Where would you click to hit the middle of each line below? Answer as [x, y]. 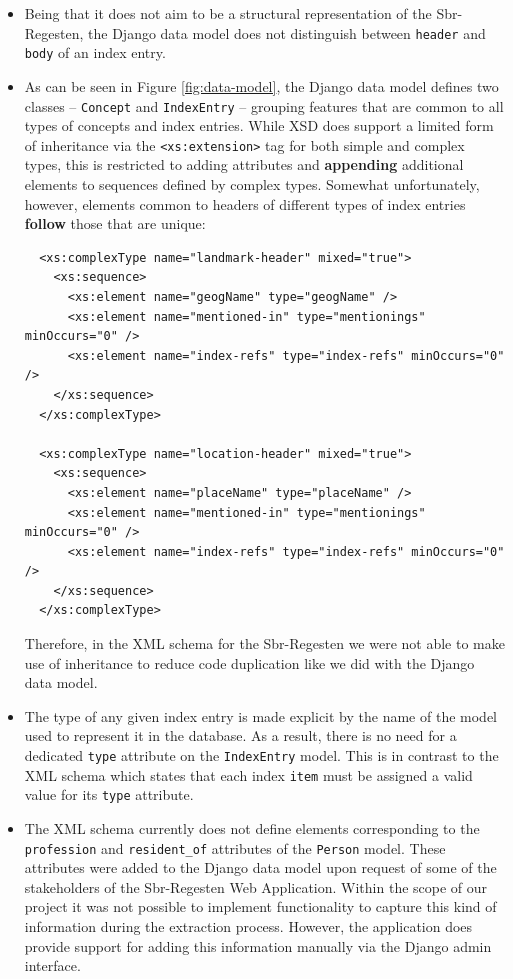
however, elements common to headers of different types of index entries [245, 203]
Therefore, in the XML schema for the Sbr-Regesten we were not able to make [264, 643]
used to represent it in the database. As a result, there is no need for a [240, 735]
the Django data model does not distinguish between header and [287, 32]
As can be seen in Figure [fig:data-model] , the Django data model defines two [261, 85]
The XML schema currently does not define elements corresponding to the [252, 828]
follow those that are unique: [115, 223]
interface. [52, 965]
